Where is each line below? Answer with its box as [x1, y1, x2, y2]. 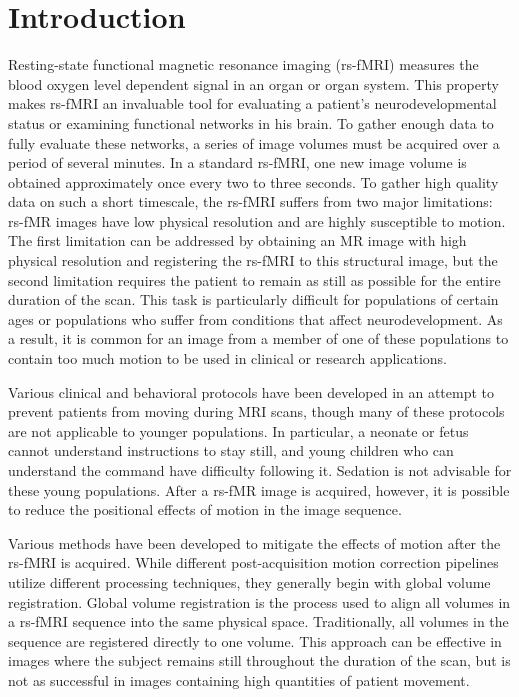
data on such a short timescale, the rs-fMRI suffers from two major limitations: [8, 191, 493, 212]
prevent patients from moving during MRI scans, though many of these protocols [8, 401, 505, 422]
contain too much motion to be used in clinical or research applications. [8, 348, 448, 369]
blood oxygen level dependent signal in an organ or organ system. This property [8, 73, 499, 94]
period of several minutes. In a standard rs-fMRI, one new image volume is [8, 152, 467, 173]
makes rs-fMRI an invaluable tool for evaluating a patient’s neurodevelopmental [8, 93, 497, 114]
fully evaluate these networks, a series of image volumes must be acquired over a [8, 132, 500, 153]
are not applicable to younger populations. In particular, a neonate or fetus [8, 420, 469, 441]
